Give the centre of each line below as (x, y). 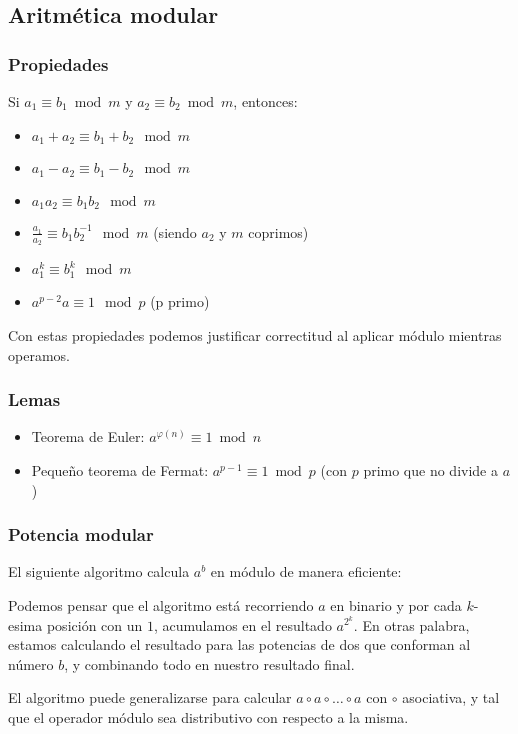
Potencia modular (81, 534)
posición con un (94, 624)
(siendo (175, 231)
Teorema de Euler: (88, 436)
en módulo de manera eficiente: (306, 571)
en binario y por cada (396, 604)
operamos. (39, 354)
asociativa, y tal (451, 697)
